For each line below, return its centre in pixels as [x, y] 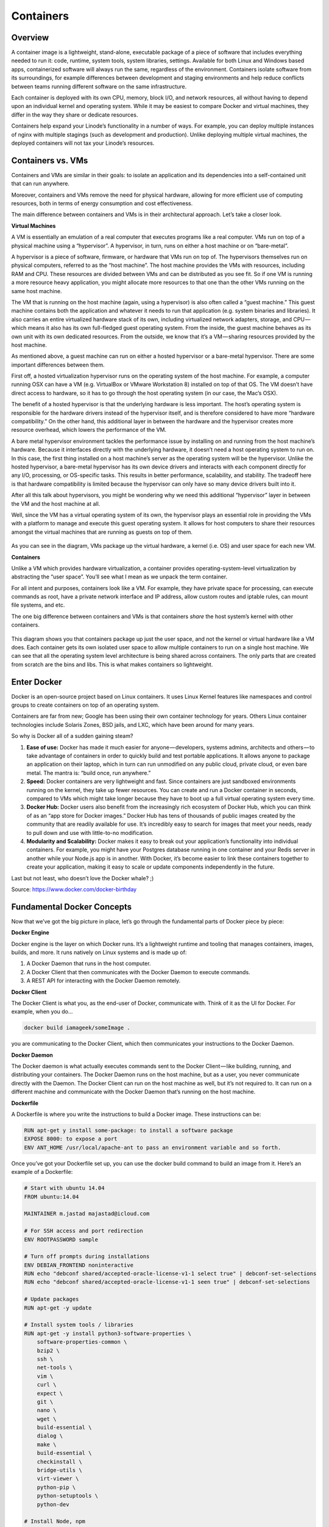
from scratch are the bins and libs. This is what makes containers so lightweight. [112, 664]
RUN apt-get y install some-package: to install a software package [129, 1131]
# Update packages [51, 1299]
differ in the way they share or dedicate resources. [75, 115]
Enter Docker [37, 682]
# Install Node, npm [55, 1522]
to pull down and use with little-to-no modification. [90, 833]
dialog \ [50, 1436]
